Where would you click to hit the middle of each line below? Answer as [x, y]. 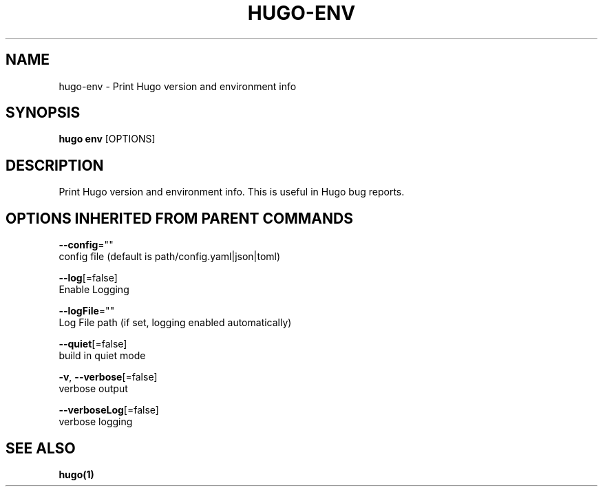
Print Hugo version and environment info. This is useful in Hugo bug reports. [232, 192]
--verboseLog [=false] [109, 410]
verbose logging [96, 422]
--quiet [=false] [93, 344]
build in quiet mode [102, 356]
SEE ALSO [41, 448]
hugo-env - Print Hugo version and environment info [178, 86]
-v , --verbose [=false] [108, 377]
